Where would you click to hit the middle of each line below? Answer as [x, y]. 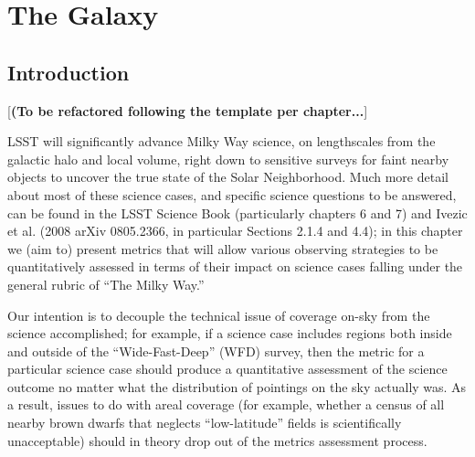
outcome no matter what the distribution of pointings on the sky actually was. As [237, 386]
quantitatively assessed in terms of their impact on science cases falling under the [235, 266]
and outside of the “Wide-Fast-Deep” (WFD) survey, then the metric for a [216, 351]
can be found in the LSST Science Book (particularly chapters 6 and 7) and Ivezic [237, 213]
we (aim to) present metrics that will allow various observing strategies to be [223, 248]
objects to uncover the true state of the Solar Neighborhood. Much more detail [228, 177]
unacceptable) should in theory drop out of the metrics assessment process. [217, 440]
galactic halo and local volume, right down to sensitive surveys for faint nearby [228, 159]
